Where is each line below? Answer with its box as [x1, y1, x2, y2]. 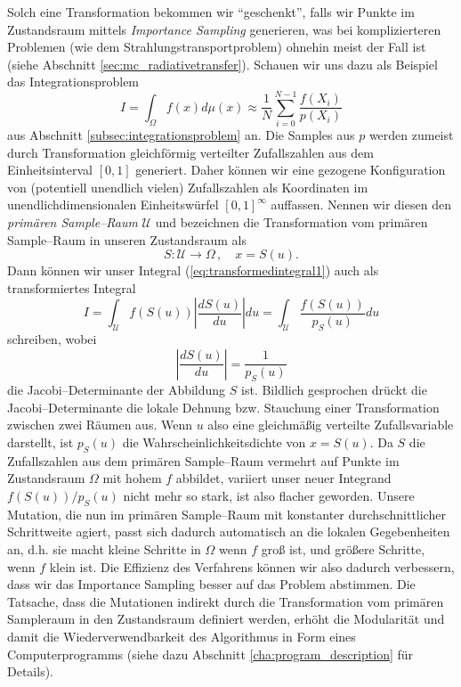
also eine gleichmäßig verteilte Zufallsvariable [207, 415, 454, 434]
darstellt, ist [7, 433, 74, 451]
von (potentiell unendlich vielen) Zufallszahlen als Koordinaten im [7, 177, 368, 196]
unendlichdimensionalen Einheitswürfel [7, 195, 219, 214]
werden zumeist [368, 126, 454, 144]
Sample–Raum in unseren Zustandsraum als [7, 230, 247, 249]
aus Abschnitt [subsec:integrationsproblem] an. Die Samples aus [7, 126, 355, 144]
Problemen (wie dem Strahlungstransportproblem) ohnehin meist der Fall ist [7, 37, 426, 56]
